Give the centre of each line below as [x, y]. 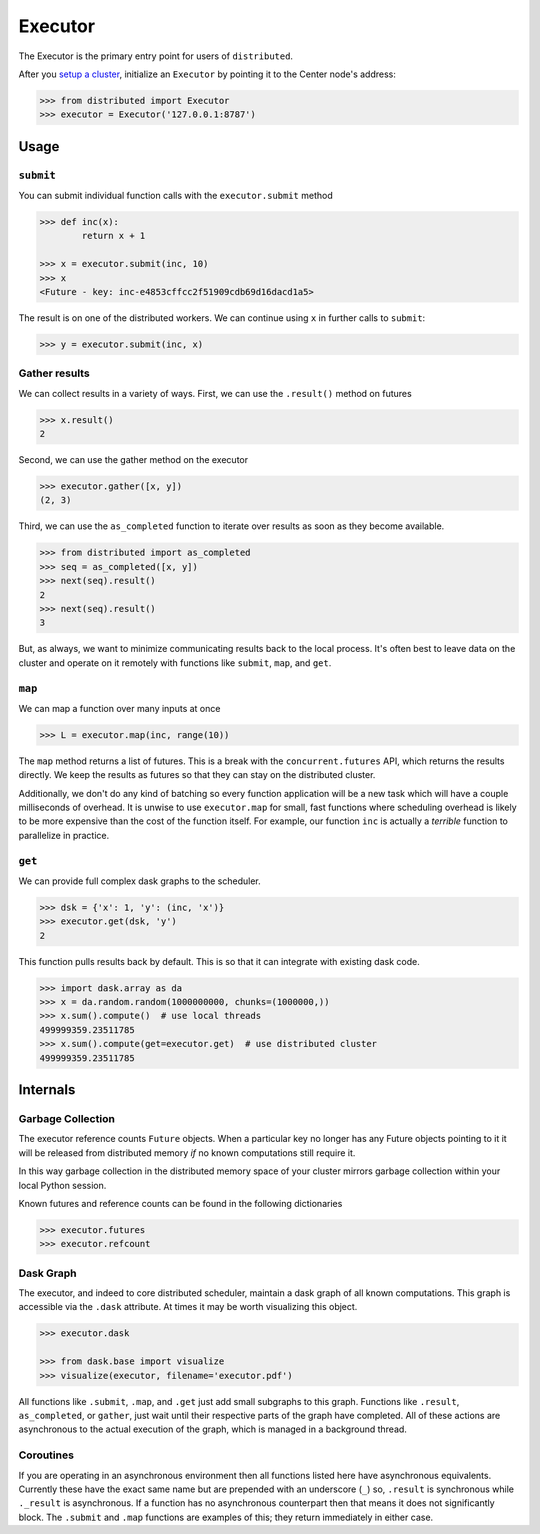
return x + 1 [113, 236]
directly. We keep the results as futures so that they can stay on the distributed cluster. [197, 775]
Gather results [54, 373]
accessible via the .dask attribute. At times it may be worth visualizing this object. [188, 1307]
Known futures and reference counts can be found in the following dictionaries [180, 1203]
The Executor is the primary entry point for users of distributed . [156, 56]
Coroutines [46, 1455]
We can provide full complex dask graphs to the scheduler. [140, 881]
